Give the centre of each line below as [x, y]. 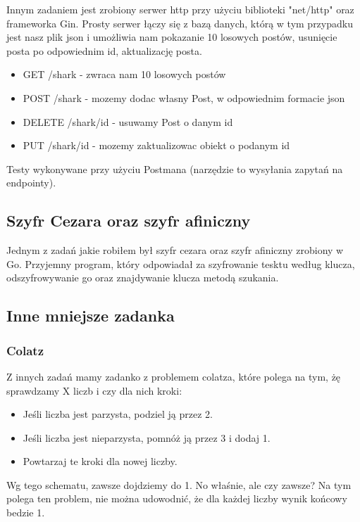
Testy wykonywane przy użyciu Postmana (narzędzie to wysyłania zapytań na [175, 168]
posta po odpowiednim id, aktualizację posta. [104, 50]
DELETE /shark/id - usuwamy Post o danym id [128, 121]
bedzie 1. [26, 513]
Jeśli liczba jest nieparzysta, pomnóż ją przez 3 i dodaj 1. [147, 437]
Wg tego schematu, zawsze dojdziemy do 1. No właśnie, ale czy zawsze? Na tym [179, 484]
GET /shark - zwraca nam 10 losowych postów [124, 74]
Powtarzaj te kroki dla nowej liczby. [100, 461]
